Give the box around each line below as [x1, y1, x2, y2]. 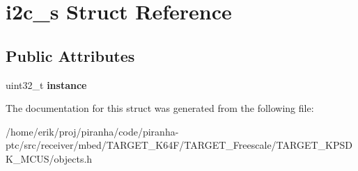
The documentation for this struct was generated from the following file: [6, 101, 314, 115]
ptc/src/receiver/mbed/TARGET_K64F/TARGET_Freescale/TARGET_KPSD [6, 138, 352, 152]
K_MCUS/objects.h [6, 151, 93, 165]
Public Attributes [6, 44, 135, 66]
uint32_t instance [6, 77, 87, 92]
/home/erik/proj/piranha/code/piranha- [6, 124, 179, 138]
